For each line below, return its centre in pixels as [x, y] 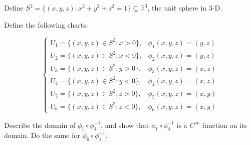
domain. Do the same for [42, 135]
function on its [224, 125]
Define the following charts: [46, 24]
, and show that [125, 125]
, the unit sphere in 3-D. [185, 8]
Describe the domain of [40, 125]
